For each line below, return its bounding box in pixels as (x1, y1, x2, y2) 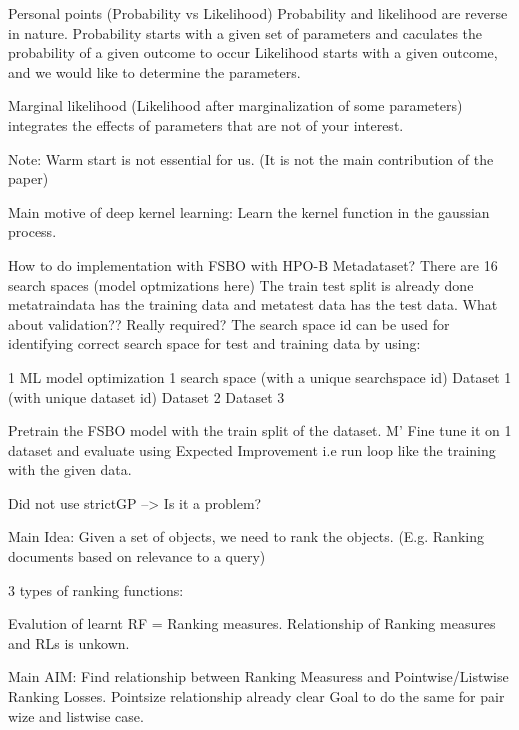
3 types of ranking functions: (8, 579, 184, 600)
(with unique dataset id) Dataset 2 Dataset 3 (8, 386, 285, 407)
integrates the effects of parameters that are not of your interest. (8, 114, 404, 135)
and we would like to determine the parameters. (8, 61, 301, 82)
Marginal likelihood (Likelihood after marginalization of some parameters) (8, 95, 463, 116)
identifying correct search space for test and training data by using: (8, 333, 421, 354)
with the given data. (8, 459, 132, 480)
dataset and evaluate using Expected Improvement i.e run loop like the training (8, 439, 496, 460)
